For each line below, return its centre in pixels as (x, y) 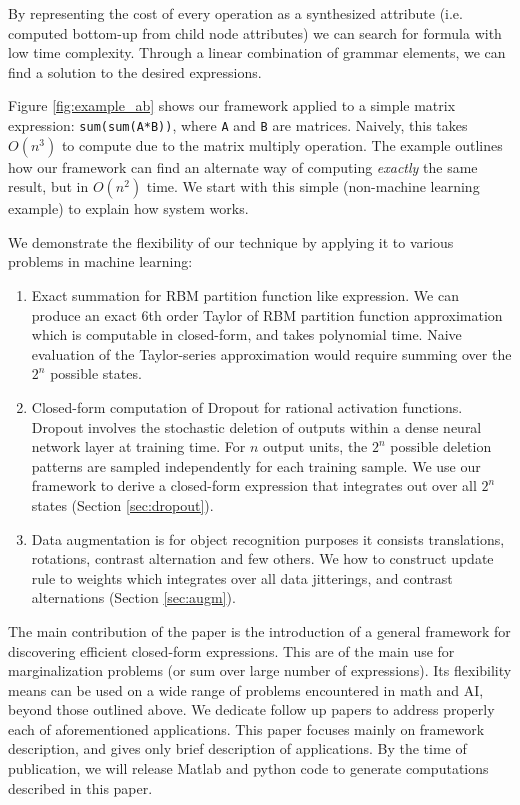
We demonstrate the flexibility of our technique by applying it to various (231, 241)
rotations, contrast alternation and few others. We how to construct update (262, 558)
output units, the (315, 446)
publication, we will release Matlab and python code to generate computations (248, 768)
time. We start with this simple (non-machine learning (313, 186)
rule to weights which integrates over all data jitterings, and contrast (242, 577)
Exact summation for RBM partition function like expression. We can (245, 295)
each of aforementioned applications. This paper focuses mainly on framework (246, 728)
